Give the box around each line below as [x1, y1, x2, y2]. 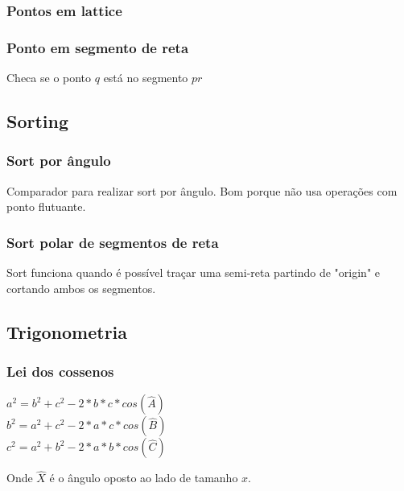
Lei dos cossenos [6, 361, 114, 381]
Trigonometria [6, 319, 128, 344]
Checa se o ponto [6, 69, 92, 86]
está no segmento [103, 69, 188, 86]
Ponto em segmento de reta [6, 37, 189, 57]
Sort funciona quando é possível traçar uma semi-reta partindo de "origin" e [6, 264, 381, 281]
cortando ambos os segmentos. [6, 279, 156, 296]
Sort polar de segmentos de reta [6, 232, 219, 252]
